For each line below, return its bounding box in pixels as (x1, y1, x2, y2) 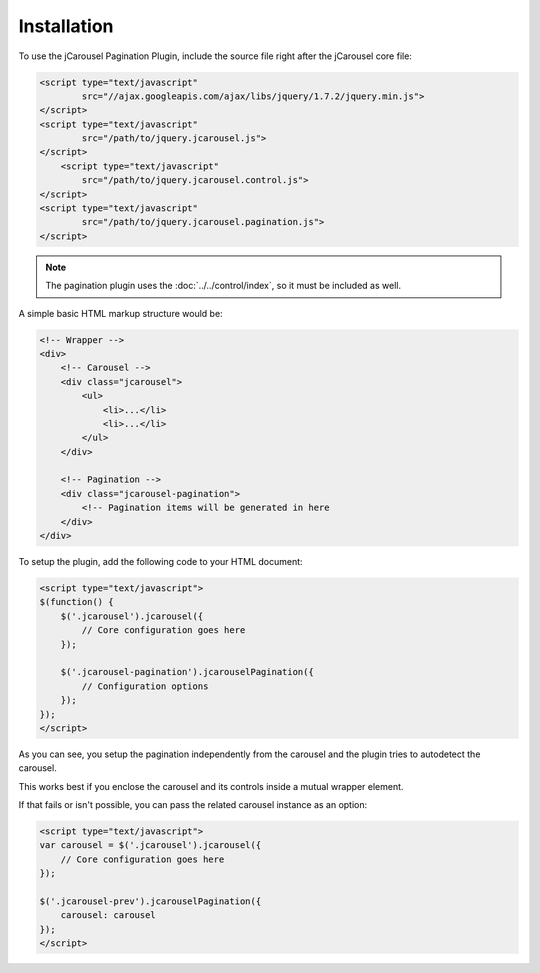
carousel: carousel (60, 910, 157, 921)
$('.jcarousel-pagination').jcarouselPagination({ (60, 666, 314, 678)
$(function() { (39, 596, 114, 608)
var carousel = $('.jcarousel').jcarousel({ (39, 840, 262, 851)
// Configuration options (81, 680, 209, 692)
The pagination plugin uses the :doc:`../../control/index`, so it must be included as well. (45, 280, 402, 292)
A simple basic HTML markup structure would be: (18, 307, 224, 319)
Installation (18, 15, 114, 37)
